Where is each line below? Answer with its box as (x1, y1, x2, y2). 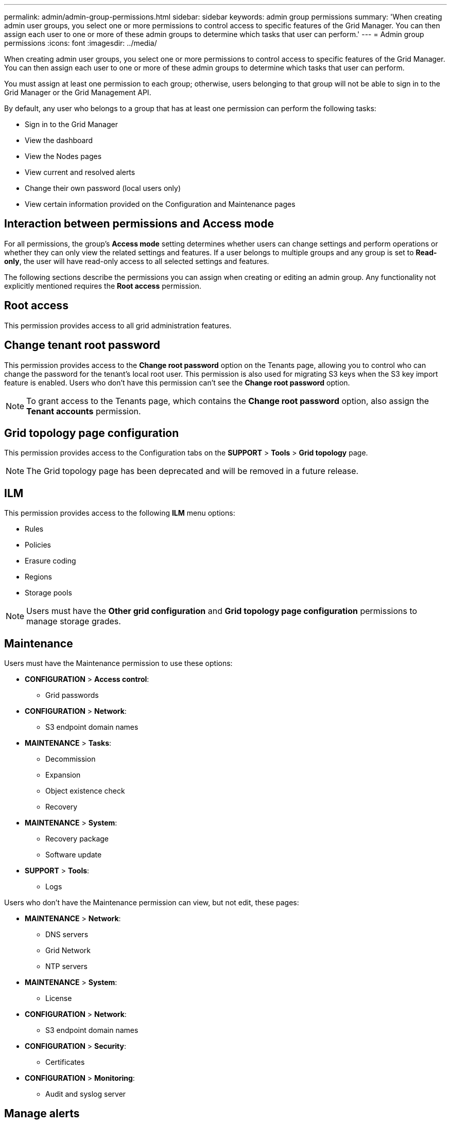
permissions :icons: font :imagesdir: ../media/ (4, 39, 157, 47)
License (45, 994, 72, 1003)
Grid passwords (45, 691, 99, 700)
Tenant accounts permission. (26, 406, 141, 416)
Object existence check (45, 786, 125, 796)
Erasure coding (25, 556, 76, 566)
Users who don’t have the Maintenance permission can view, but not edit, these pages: (4, 898, 299, 907)
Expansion (45, 770, 81, 780)
